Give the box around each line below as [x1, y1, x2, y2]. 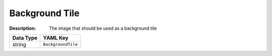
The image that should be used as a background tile [49, 25, 157, 31]
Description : [9, 25, 36, 31]
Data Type [12, 34, 38, 41]
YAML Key [43, 34, 69, 41]
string [12, 41, 26, 48]
